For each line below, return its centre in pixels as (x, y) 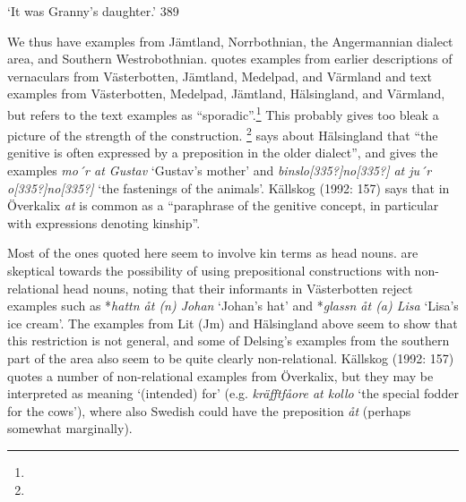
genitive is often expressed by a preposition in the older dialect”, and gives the (223, 153)
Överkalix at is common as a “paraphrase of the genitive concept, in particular (223, 205)
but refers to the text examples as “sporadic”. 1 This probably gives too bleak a (223, 113)
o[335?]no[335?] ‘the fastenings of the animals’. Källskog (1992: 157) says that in (229, 187)
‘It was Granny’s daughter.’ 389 (93, 11)
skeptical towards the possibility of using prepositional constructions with (209, 271)
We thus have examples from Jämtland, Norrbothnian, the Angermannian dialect (230, 41)
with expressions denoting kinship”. (104, 222)
